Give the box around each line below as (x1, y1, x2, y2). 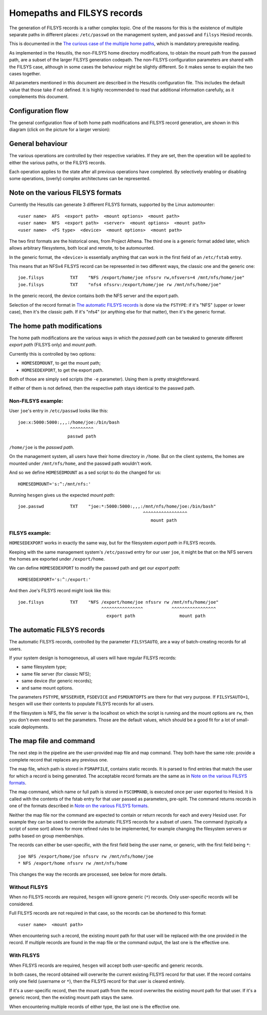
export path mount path (106, 613, 206, 619)
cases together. (9, 70, 41, 76)
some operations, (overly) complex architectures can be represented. (9, 176, 151, 182)
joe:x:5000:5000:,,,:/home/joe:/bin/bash (18, 419, 120, 425)
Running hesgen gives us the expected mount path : (9, 492, 115, 498)
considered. (9, 901, 34, 907)
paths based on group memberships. (9, 832, 85, 838)
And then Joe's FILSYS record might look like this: (9, 588, 111, 594)
